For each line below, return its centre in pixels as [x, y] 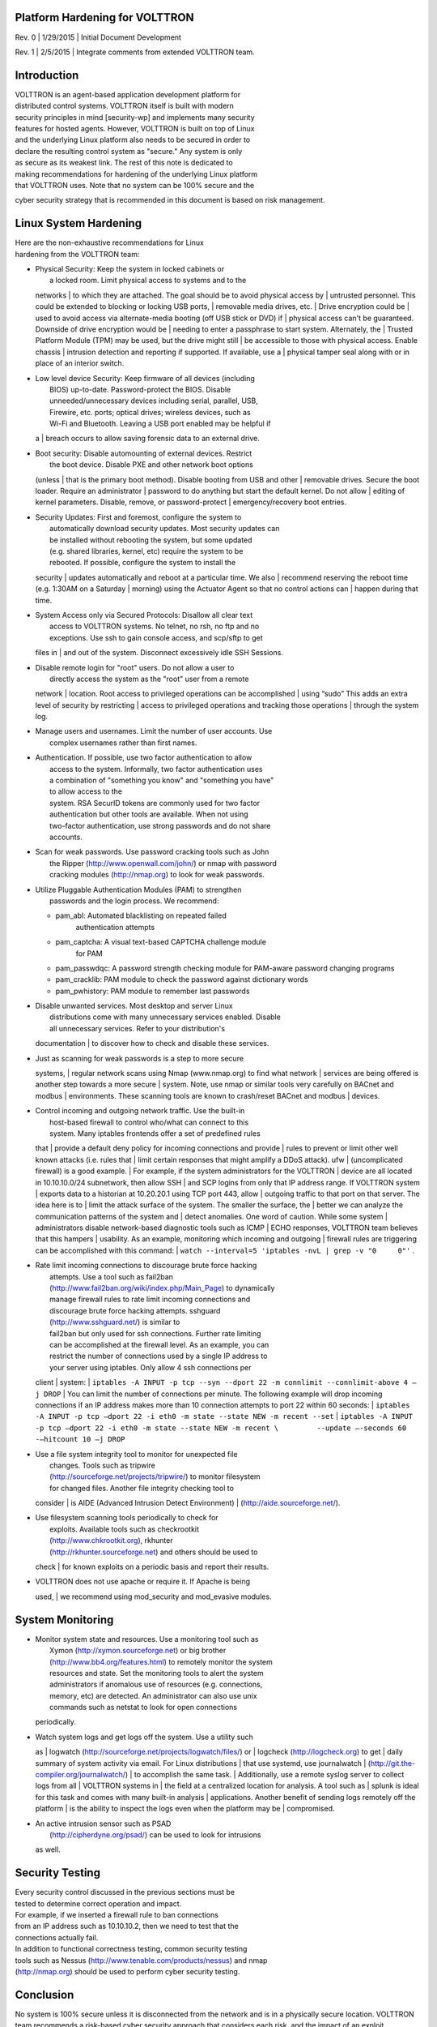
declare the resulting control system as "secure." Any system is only [129, 151]
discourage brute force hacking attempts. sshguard [135, 1310]
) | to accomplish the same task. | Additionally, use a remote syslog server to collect [265, 1775]
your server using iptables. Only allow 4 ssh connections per [151, 1367]
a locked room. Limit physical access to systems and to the [148, 281]
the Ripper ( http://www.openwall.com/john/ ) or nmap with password [163, 863]
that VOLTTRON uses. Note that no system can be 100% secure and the [135, 185]
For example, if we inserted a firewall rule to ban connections [117, 1915]
